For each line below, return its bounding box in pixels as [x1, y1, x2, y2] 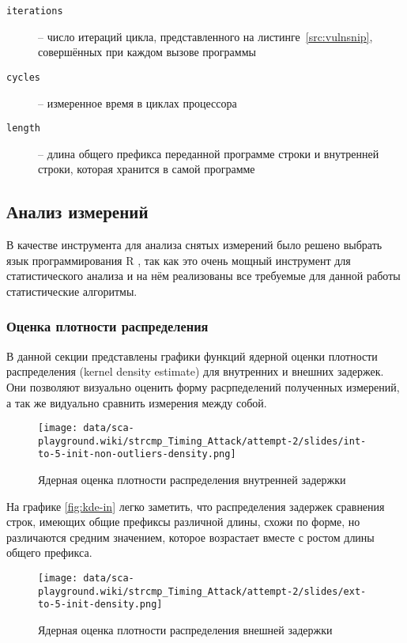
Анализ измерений [6, 199, 149, 224]
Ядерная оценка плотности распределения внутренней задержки [38, 471, 346, 488]
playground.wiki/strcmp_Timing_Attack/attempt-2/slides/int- [38, 435, 367, 447]
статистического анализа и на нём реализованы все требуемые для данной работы [6, 267, 401, 284]
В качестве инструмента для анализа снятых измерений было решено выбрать [6, 236, 383, 253]
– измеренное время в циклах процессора [38, 94, 237, 111]
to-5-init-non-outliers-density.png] [38, 448, 236, 460]
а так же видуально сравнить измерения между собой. [6, 394, 267, 410]
